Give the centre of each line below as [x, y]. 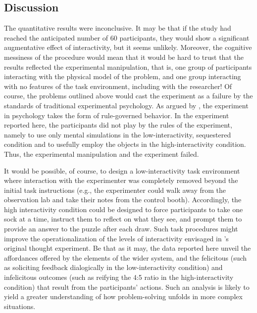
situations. [20, 306]
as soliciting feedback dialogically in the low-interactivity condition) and [113, 267]
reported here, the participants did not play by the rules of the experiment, [118, 125]
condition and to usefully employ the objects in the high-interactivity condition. [125, 144]
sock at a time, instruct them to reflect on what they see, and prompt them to [123, 219]
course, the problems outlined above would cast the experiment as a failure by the [128, 96]
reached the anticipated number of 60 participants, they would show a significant [127, 37]
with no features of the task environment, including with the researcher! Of [118, 86]
